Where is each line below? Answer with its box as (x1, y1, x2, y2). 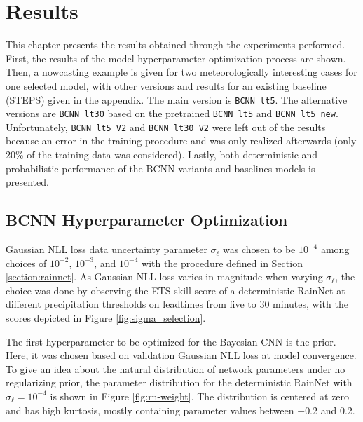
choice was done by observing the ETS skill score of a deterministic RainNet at (6, 283, 345, 297)
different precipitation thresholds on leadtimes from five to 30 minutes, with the (6, 297, 348, 311)
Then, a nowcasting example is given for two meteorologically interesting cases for (6, 64, 357, 79)
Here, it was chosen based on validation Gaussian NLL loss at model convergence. (6, 348, 357, 362)
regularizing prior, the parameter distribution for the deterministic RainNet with (6, 375, 352, 390)
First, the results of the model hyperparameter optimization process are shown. (6, 50, 346, 65)
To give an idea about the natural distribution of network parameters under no (6, 361, 345, 376)
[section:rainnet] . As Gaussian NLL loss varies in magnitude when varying (6, 269, 323, 284)
